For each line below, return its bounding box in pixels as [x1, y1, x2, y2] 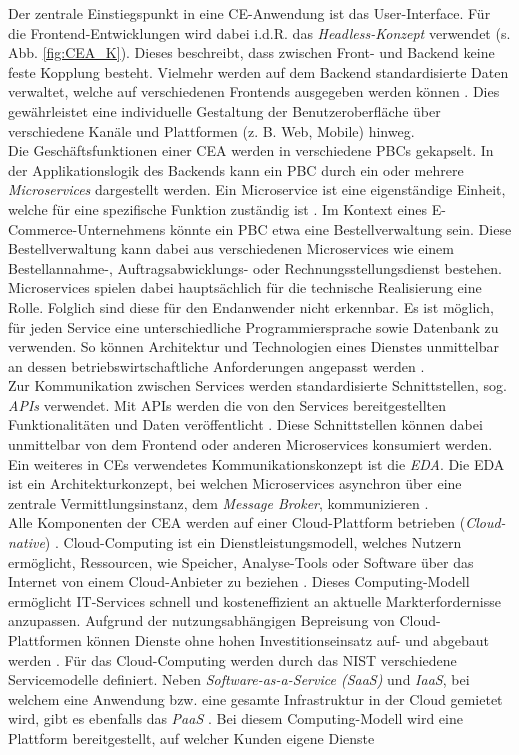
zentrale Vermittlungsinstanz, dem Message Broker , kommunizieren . [8, 492, 429, 513]
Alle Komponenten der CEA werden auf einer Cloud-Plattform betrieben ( [8, 512, 466, 533]
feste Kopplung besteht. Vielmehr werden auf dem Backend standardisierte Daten [8, 61, 509, 82]
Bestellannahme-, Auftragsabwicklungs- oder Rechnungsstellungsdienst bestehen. [8, 257, 502, 278]
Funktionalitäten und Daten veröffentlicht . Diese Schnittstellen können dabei [8, 414, 483, 435]
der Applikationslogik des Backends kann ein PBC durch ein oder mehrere [8, 159, 464, 180]
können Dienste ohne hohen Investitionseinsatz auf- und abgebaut [86, 630, 490, 650]
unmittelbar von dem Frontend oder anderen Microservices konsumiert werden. [8, 434, 493, 455]
